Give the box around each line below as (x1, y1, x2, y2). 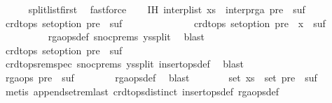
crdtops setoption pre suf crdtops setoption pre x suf (5, 15, 326, 30)
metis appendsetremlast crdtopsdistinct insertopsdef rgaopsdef (5, 84, 279, 98)
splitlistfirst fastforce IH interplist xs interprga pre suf (28, 2, 305, 16)
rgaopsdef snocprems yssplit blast (48, 29, 205, 44)
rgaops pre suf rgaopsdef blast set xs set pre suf (5, 70, 317, 84)
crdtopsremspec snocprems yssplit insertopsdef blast (5, 56, 244, 71)
